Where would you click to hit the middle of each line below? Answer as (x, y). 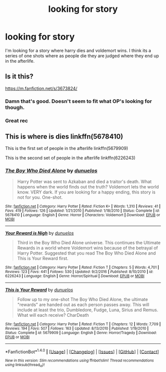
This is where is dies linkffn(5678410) (64, 136)
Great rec (17, 120)
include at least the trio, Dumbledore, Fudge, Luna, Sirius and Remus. (88, 310)
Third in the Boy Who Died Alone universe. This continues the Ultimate (89, 242)
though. (15, 107)
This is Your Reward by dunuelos (39, 290)
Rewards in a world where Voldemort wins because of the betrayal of (87, 248)
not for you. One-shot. (40, 197)
